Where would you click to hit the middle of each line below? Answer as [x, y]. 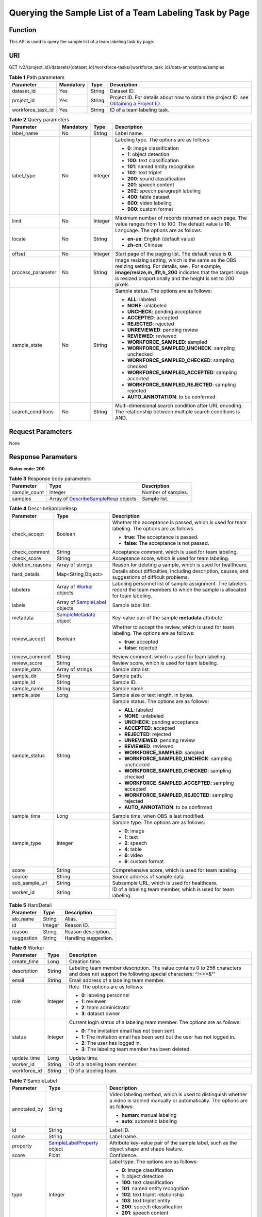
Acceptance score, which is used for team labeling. [171, 558]
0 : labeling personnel [105, 996]
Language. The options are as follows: [158, 230]
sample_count [28, 493]
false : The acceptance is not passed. [167, 543]
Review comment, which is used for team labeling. [170, 656]
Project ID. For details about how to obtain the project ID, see [179, 97]
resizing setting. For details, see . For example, [168, 266]
